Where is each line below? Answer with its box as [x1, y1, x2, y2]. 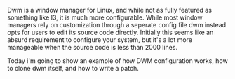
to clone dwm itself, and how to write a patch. [7, 64, 139, 72]
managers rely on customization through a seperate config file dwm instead [7, 21, 227, 29]
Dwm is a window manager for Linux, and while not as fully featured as [7, 6, 213, 14]
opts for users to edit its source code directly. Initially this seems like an [7, 28, 214, 36]
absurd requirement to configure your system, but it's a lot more [7, 36, 193, 44]
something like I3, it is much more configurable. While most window [7, 13, 203, 22]
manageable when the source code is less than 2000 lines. [7, 43, 177, 51]
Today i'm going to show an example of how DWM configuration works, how [7, 57, 228, 65]
